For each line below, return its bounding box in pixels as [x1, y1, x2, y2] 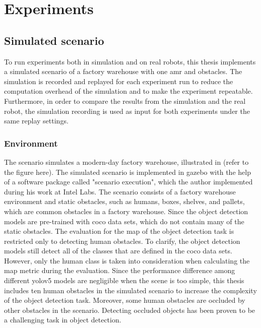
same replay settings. [4, 115, 69, 126]
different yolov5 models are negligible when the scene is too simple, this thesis [4, 275, 244, 286]
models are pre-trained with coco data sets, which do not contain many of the [4, 216, 244, 226]
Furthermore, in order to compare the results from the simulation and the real [4, 95, 246, 106]
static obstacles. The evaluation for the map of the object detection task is [4, 226, 234, 236]
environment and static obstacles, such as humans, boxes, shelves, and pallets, [4, 196, 245, 207]
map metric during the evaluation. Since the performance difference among [4, 265, 235, 276]
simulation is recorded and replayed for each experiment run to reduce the [4, 76, 233, 86]
